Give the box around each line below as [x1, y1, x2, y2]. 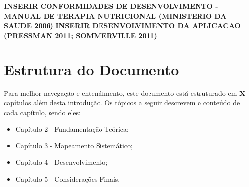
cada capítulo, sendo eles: [4, 107, 81, 117]
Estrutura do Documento [4, 59, 179, 79]
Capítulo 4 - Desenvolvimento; [15, 157, 108, 167]
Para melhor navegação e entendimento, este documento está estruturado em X [4, 88, 246, 98]
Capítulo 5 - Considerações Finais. [15, 174, 120, 184]
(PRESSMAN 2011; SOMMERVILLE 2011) [4, 30, 157, 40]
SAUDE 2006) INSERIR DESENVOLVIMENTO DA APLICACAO [4, 20, 241, 31]
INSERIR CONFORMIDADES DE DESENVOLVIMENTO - [4, 1, 218, 11]
